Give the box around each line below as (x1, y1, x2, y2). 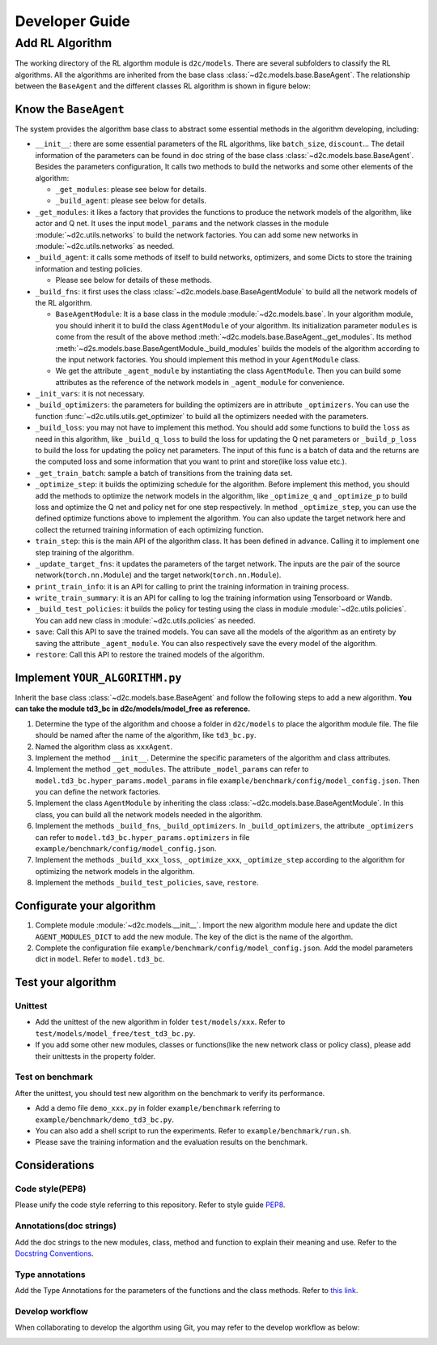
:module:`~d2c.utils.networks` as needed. (35, 241, 175, 251)
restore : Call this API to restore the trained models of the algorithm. (35, 649, 265, 660)
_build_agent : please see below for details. (55, 195, 206, 206)
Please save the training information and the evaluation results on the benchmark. (35, 1137, 308, 1147)
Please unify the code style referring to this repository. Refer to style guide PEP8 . (15, 1200, 286, 1210)
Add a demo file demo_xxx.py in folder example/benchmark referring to (35, 1103, 281, 1113)
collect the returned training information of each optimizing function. (35, 525, 264, 534)
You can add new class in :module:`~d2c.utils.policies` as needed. (35, 615, 256, 625)
